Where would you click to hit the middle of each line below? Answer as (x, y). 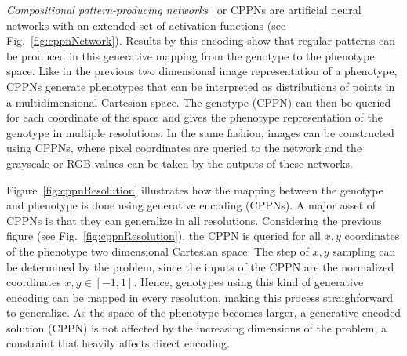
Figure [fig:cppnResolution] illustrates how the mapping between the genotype (195, 189)
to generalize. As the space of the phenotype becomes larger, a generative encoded (204, 312)
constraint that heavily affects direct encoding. (118, 343)
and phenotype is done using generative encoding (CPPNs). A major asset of (191, 205)
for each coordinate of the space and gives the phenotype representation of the (194, 117)
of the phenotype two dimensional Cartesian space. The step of (158, 251)
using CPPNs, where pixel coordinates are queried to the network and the (184, 148)
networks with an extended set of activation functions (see (146, 25)
